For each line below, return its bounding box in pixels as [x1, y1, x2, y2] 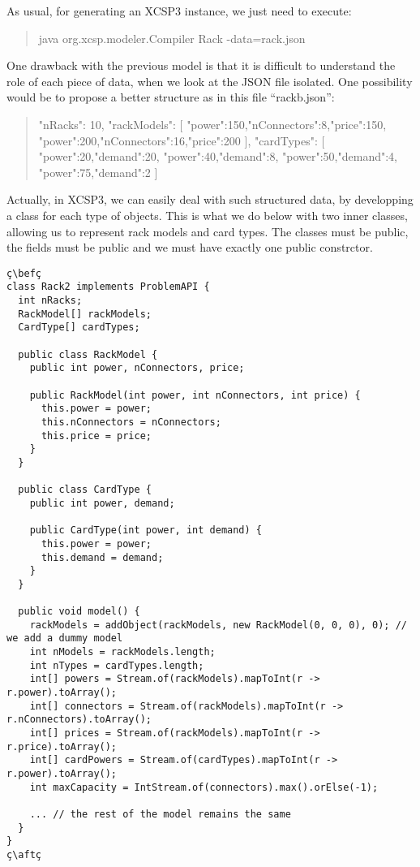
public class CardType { [18, 484, 152, 496]
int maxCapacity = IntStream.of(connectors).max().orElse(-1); [29, 781, 379, 793]
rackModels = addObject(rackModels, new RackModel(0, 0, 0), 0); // [29, 619, 407, 631]
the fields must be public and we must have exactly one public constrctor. [6, 239, 373, 256]
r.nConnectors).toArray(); [6, 714, 152, 726]
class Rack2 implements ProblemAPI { [6, 281, 210, 293]
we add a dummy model [6, 632, 123, 645]
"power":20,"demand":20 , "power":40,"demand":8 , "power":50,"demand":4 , [38, 148, 398, 165]
